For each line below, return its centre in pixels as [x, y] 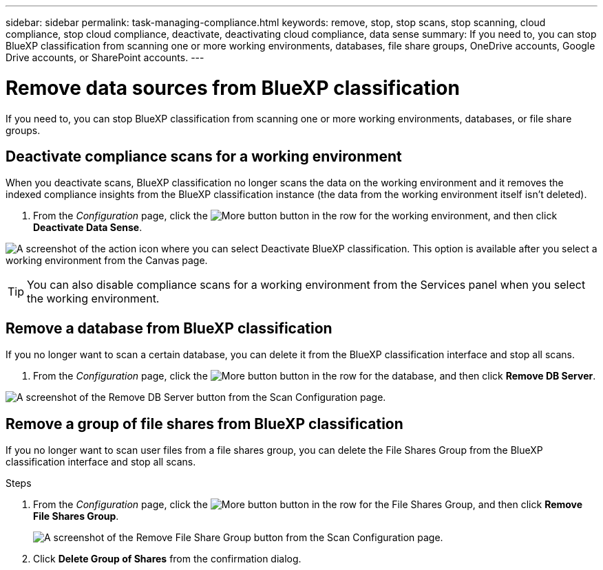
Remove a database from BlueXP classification [169, 328]
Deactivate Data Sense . [88, 228]
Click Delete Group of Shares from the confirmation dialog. [167, 559]
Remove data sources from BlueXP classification [233, 88]
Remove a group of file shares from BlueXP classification [204, 424]
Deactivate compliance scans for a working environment [204, 156]
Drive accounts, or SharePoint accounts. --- [105, 57]
